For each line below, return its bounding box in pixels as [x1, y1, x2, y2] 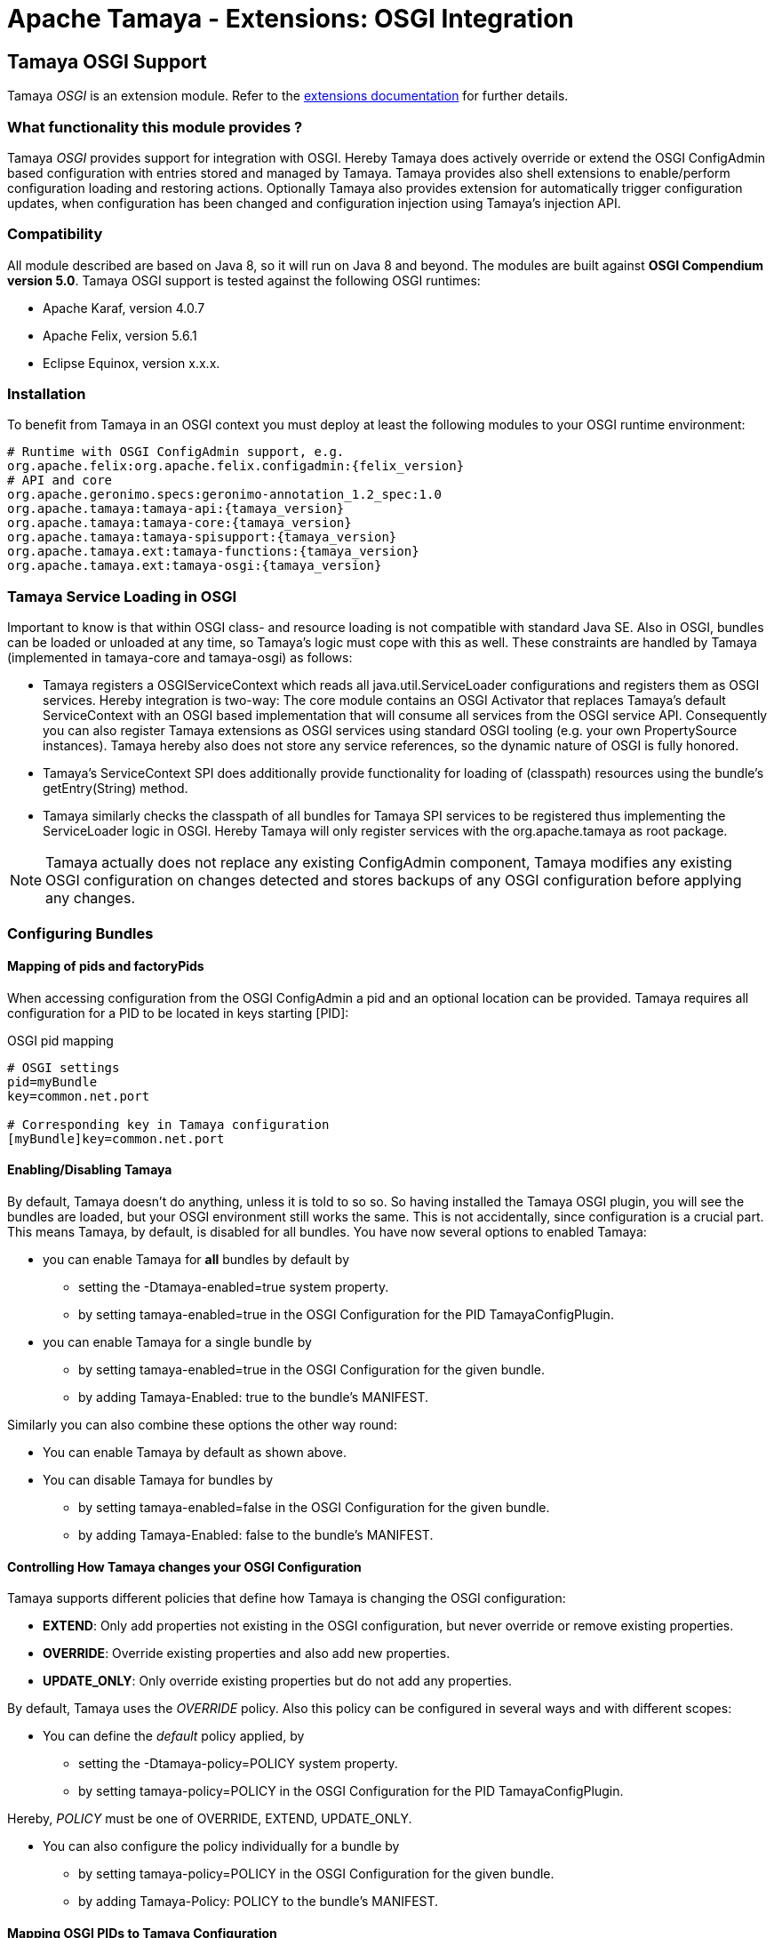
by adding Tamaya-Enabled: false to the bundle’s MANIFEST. [78, 1526, 434, 1542]
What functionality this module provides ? [7, 117, 303, 136]
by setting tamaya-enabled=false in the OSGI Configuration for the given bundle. [78, 1499, 550, 1515]
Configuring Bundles [7, 924, 154, 942]
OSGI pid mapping [7, 1032, 114, 1048]
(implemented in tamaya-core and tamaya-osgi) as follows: [7, 650, 353, 666]
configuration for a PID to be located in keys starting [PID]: [7, 1005, 349, 1021]
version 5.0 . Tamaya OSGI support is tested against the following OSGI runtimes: [7, 272, 481, 288]
